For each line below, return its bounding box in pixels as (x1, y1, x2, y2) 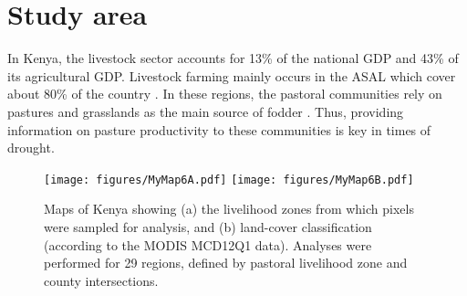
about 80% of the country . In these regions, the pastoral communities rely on (7, 84, 442, 103)
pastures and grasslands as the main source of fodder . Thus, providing (7, 101, 404, 121)
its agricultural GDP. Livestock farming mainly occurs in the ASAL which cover (7, 66, 456, 85)
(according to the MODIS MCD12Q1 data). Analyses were (44, 235, 372, 254)
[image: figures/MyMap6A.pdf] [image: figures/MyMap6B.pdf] (44, 173, 414, 186)
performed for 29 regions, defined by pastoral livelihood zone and (44, 253, 408, 272)
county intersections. (44, 270, 159, 290)
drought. (7, 138, 55, 157)
